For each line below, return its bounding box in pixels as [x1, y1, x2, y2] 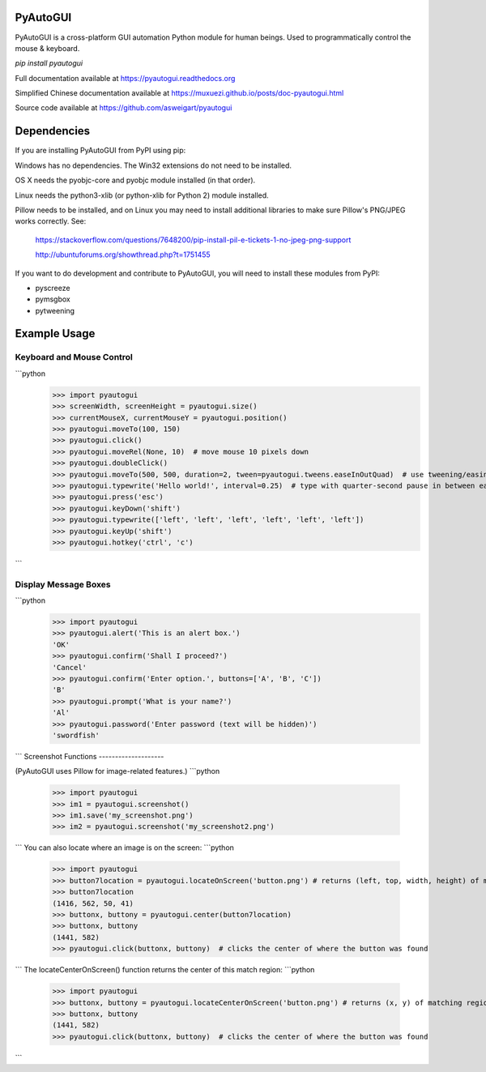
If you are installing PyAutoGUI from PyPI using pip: [15, 146, 186, 156]
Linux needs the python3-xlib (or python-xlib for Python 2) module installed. [15, 190, 269, 200]
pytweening [35, 305, 75, 315]
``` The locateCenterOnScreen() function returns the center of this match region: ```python [15, 965, 315, 975]
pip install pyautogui [15, 58, 83, 68]
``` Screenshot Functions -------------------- [15, 751, 164, 761]
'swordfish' [52, 730, 100, 740]
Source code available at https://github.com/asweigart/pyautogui [15, 103, 232, 113]
